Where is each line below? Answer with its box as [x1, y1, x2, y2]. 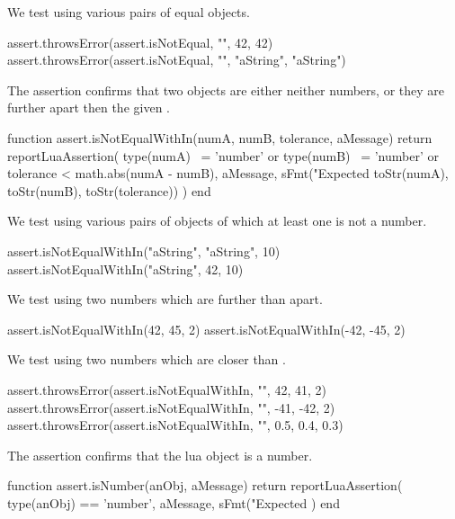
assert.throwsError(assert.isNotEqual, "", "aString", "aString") [7, 50, 346, 69]
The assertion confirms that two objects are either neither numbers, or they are [7, 80, 444, 99]
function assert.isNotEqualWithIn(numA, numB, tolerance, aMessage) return [7, 128, 433, 147]
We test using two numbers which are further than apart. [7, 290, 323, 309]
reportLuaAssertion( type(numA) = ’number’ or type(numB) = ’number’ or [7, 146, 439, 165]
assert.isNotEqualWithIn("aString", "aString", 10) [7, 241, 281, 260]
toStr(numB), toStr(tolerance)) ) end [7, 181, 211, 200]
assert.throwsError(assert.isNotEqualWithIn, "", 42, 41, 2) [7, 380, 326, 398]
